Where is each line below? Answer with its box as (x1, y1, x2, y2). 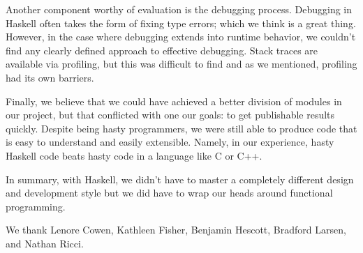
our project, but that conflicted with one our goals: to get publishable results (6, 107, 335, 122)
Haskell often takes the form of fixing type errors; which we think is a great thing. (6, 15, 356, 30)
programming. (6, 199, 66, 213)
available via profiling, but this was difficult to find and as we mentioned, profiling (6, 56, 357, 71)
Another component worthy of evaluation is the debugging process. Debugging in (6, 2, 353, 16)
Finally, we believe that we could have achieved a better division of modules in (6, 93, 342, 108)
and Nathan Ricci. (6, 236, 84, 250)
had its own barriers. (6, 70, 94, 84)
